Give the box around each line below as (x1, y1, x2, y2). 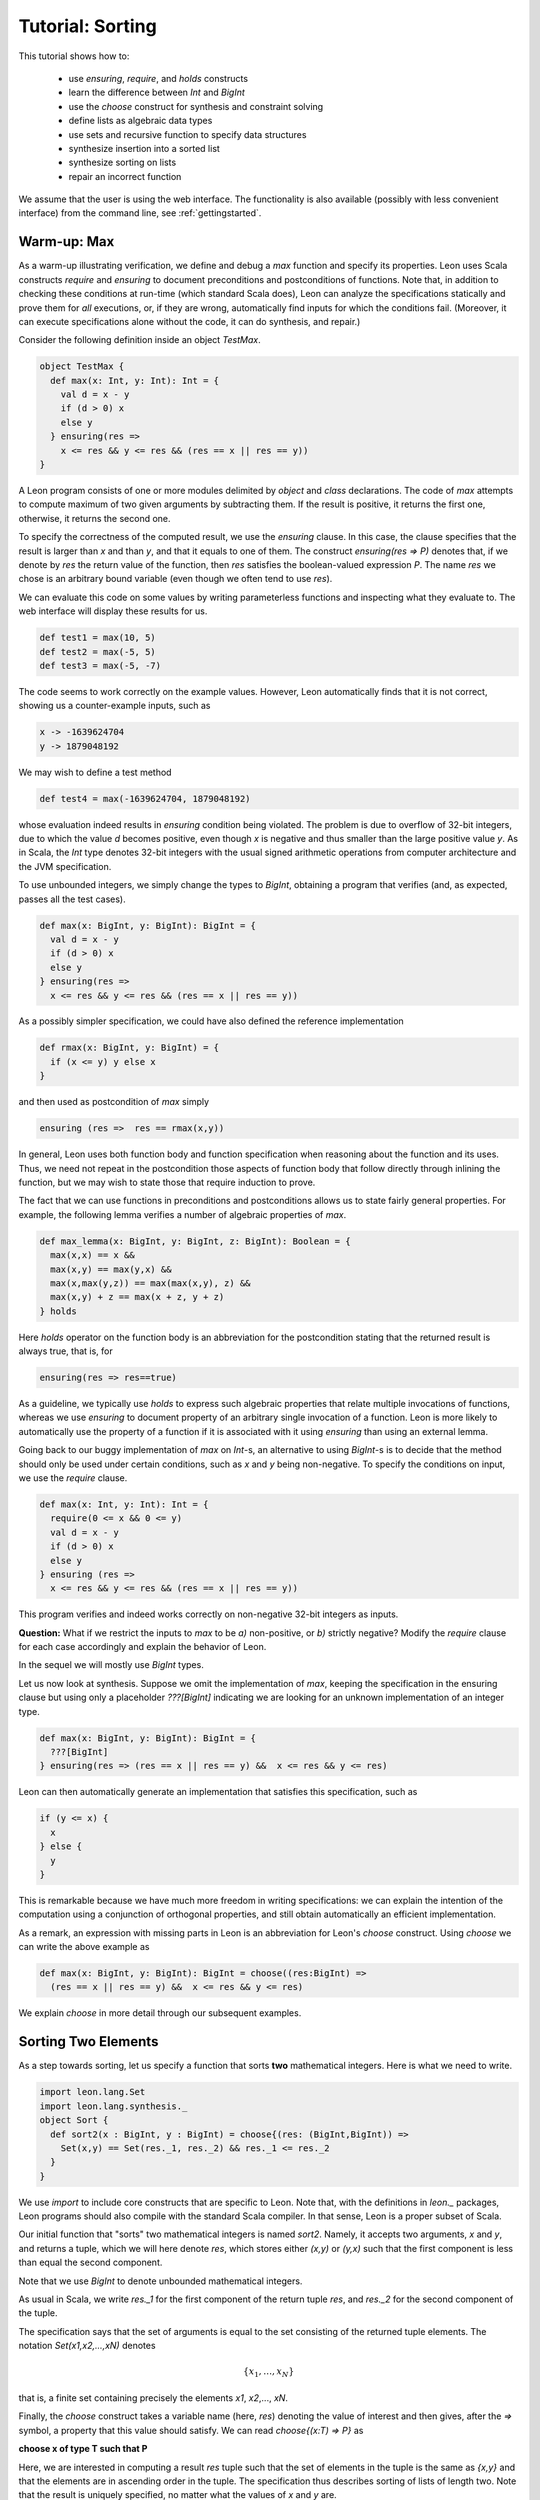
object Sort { (39, 2115, 109, 2126)
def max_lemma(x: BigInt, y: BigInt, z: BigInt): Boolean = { (39, 1235, 351, 1247)
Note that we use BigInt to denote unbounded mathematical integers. (18, 2275, 303, 2287)
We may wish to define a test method (18, 766, 172, 778)
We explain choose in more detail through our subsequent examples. (18, 2007, 302, 2019)
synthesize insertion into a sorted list (68, 142, 220, 154)
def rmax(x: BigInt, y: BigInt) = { (39, 1042, 220, 1054)
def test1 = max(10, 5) (39, 632, 157, 644)
